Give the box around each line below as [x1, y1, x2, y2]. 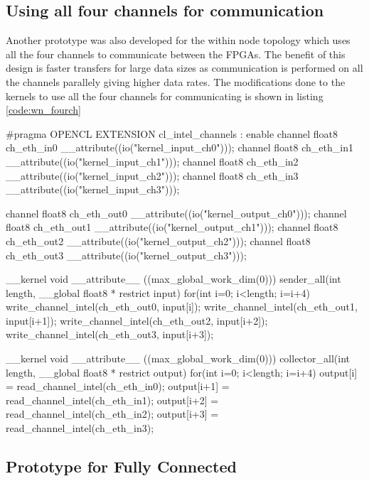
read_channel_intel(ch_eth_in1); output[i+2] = [6, 392, 219, 407]
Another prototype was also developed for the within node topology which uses [6, 33, 351, 48]
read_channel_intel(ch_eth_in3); [6, 421, 154, 436]
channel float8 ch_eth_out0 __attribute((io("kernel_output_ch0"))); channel [6, 205, 347, 220]
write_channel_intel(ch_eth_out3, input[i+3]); [6, 327, 214, 342]
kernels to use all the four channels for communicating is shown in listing [6, 88, 323, 103]
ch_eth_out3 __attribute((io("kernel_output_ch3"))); [6, 247, 247, 262]
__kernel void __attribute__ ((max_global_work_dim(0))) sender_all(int [6, 271, 341, 286]
